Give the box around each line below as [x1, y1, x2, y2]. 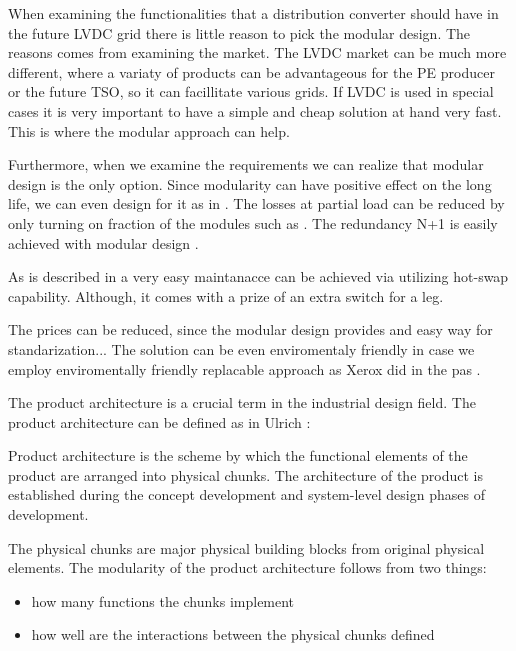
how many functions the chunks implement [31, 590, 295, 611]
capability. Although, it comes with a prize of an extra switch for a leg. [8, 285, 444, 306]
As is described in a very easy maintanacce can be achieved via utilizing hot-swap [8, 266, 509, 287]
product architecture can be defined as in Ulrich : [8, 411, 311, 432]
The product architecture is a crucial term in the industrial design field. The [8, 392, 476, 413]
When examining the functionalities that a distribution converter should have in [8, 3, 499, 23]
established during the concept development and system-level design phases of [8, 484, 485, 505]
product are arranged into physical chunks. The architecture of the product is [8, 464, 483, 485]
